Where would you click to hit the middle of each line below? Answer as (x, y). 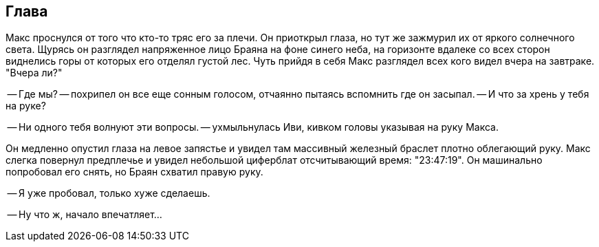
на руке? (26, 106)
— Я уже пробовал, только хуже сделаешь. (109, 193)
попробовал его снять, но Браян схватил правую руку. (134, 172)
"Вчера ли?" (34, 73)
